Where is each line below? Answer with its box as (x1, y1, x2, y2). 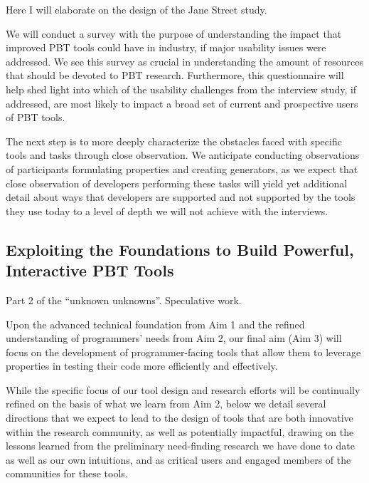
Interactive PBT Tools (6, 259, 174, 281)
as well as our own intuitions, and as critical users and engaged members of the (6, 452, 351, 467)
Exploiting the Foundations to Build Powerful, (6, 238, 354, 260)
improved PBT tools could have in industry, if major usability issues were (6, 40, 326, 55)
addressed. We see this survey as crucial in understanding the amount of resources (6, 53, 363, 68)
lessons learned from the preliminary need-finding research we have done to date (6, 438, 355, 453)
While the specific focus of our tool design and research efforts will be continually (6, 382, 360, 397)
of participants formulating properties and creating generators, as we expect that (6, 161, 358, 176)
